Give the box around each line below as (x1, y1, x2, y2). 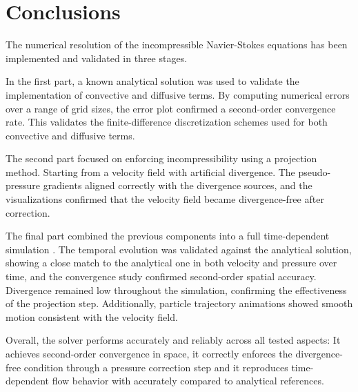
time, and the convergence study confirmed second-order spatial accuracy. (6, 269, 317, 284)
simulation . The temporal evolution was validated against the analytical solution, (6, 242, 352, 256)
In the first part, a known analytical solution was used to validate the (6, 74, 299, 88)
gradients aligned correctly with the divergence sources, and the (43, 178, 312, 193)
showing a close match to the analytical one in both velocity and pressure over (6, 255, 337, 270)
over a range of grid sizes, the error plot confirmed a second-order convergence (6, 101, 336, 115)
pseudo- (298, 164, 331, 179)
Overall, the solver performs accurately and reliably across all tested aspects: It (6, 333, 341, 347)
